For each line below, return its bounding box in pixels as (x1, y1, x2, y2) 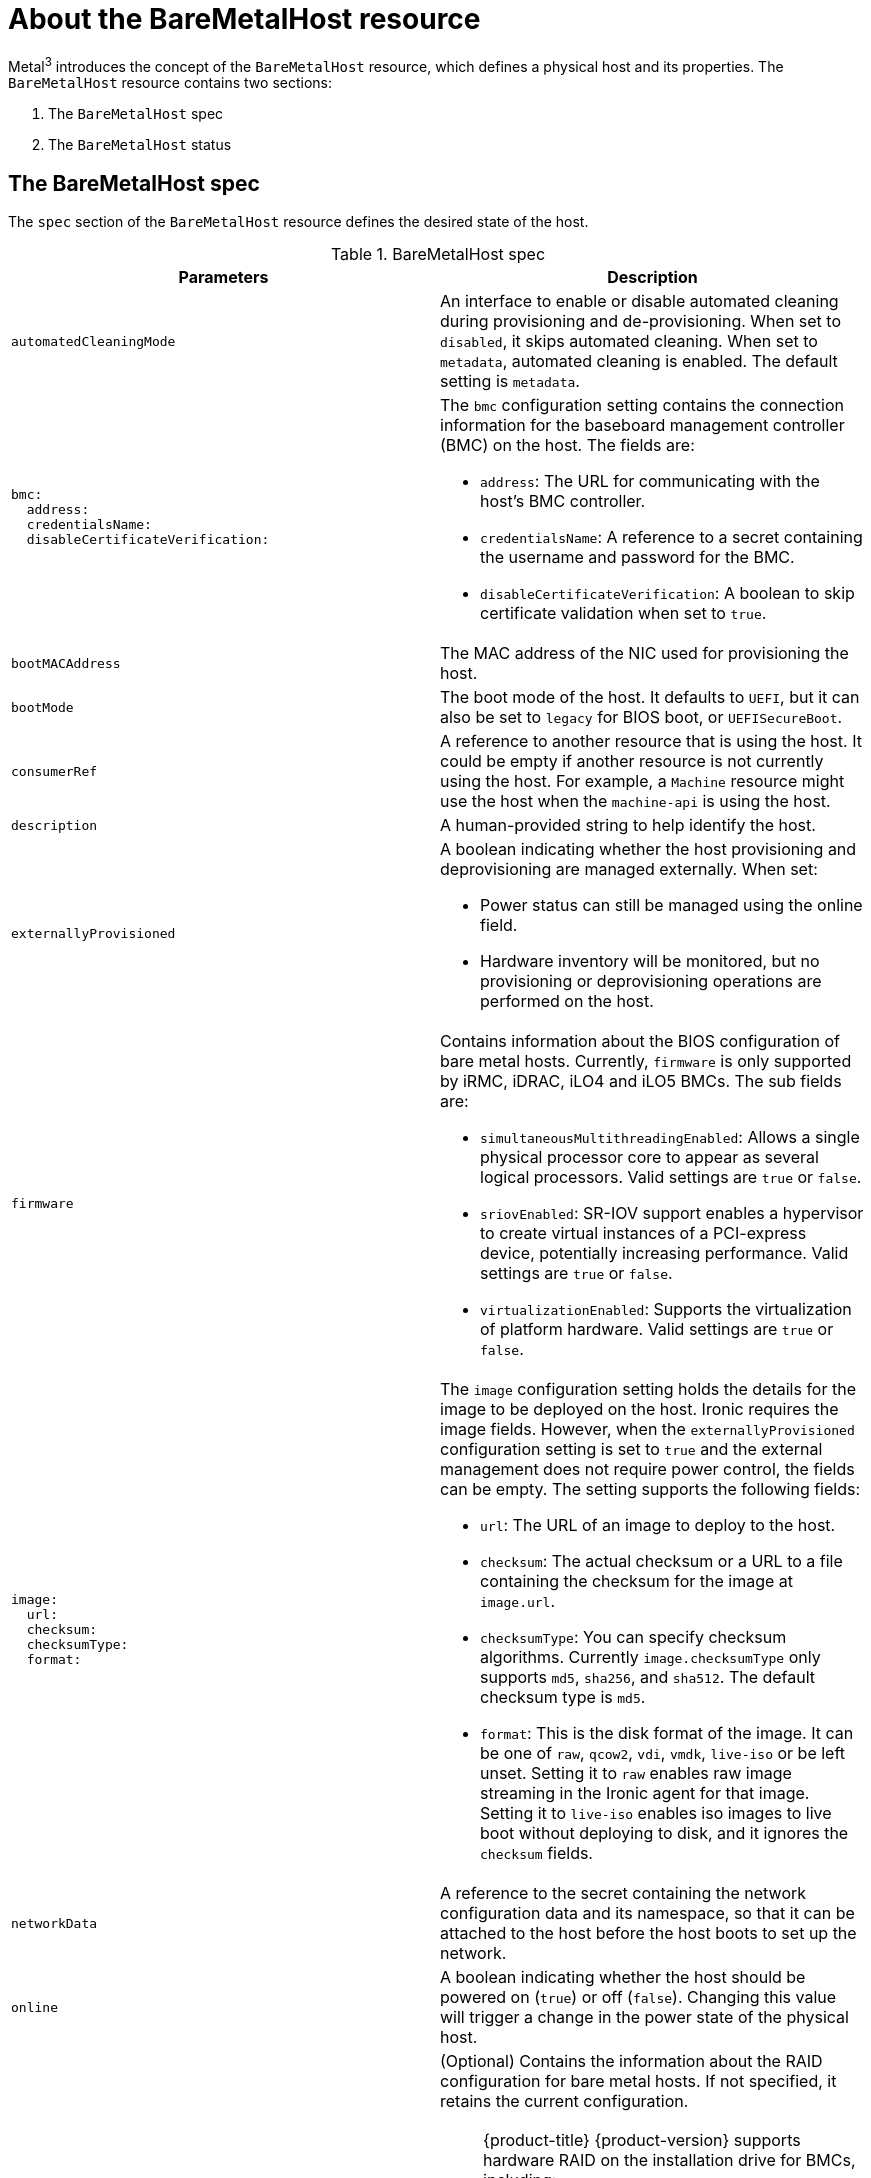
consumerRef (11, 763, 98, 779)
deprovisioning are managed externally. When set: (440, 859, 818, 880)
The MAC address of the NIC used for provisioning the (440, 643, 849, 664)
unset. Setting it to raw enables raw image (480, 1763, 792, 1784)
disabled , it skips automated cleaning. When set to (440, 331, 818, 352)
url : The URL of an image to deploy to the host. (480, 1515, 836, 1536)
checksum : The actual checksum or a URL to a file (480, 1551, 843, 1572)
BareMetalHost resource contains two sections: (8, 74, 333, 92)
